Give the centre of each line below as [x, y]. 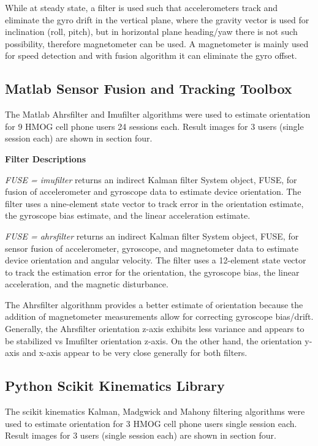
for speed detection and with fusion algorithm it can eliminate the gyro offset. [151, 55]
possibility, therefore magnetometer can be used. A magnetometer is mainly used [157, 43]
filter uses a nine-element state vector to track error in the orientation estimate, [154, 203]
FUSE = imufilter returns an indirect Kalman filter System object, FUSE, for [151, 179]
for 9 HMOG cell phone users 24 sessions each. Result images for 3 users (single [154, 126]
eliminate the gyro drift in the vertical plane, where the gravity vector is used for [157, 19]
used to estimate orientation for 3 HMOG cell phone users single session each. [151, 423]
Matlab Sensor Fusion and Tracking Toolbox [149, 89]
